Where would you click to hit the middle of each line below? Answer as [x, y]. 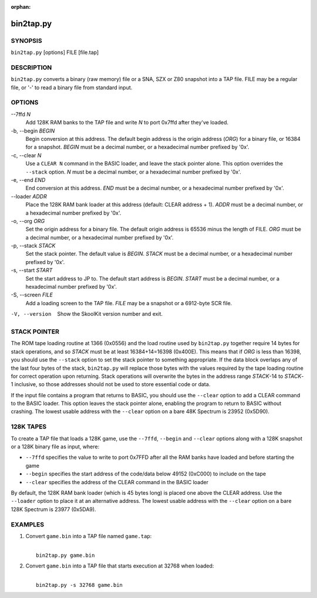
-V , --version [31, 314]
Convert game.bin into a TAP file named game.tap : [89, 536]
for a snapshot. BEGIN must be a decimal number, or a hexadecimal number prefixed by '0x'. [137, 147]
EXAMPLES [27, 524]
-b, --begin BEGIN [33, 131]
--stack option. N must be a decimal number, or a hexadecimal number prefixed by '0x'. [134, 172]
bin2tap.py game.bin [65, 555]
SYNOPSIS [26, 40]
